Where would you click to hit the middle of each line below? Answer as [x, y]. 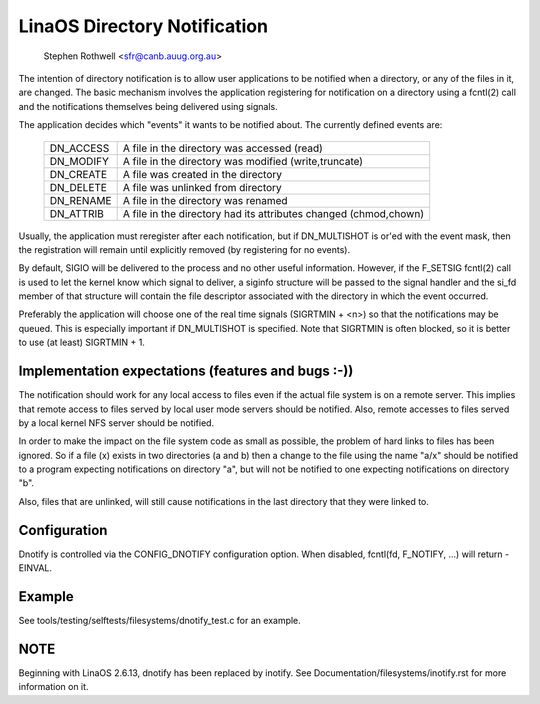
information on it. [53, 687]
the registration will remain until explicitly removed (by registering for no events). [184, 249]
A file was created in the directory [202, 174]
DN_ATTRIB [77, 213]
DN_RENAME [80, 200]
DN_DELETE [78, 187]
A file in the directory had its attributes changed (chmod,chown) [273, 213]
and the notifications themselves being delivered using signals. [148, 106]
